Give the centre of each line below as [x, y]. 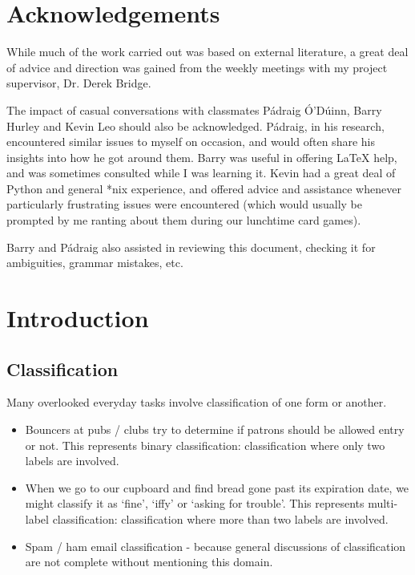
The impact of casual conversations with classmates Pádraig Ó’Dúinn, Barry [194, 109]
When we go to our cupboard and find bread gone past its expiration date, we [217, 487]
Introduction [78, 318]
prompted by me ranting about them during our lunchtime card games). [184, 220]
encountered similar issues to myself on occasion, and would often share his [191, 142]
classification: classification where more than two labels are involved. [220, 518]
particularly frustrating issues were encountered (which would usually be [184, 204]
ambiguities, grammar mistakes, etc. [95, 263]
